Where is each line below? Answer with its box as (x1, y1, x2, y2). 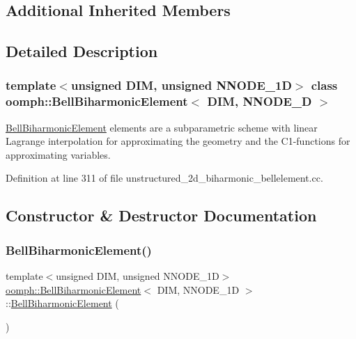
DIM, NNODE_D (207, 93, 312, 110)
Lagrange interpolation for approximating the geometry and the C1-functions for (6, 134, 350, 148)
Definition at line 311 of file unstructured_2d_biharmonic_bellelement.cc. (6, 171, 323, 185)
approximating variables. (6, 147, 111, 161)
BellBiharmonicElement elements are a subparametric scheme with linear (6, 120, 318, 134)
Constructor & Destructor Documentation (6, 205, 317, 226)
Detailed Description (6, 40, 158, 62)
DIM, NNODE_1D (157, 282, 240, 297)
